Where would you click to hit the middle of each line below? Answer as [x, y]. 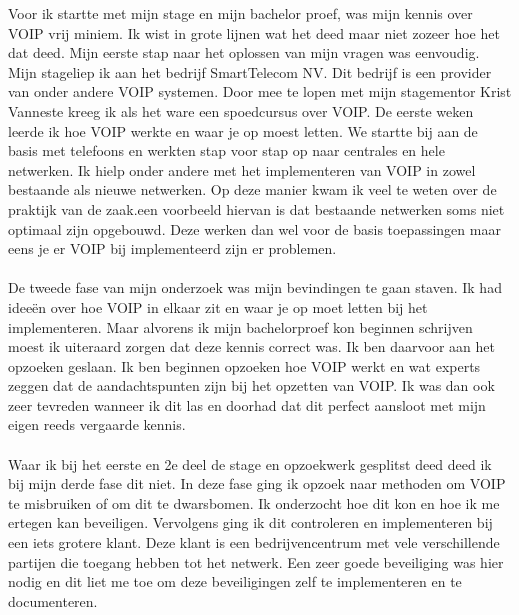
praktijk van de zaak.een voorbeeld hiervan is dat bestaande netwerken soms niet [256, 208]
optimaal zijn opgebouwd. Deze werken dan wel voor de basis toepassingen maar [254, 228]
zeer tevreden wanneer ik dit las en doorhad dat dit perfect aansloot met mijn [247, 404]
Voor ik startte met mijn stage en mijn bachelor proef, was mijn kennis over [240, 13]
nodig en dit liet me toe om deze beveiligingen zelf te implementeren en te [235, 581]
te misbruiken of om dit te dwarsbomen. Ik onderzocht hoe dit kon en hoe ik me [254, 502]
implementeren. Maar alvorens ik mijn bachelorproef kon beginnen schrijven [240, 326]
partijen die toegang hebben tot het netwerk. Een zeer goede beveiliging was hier [256, 561]
